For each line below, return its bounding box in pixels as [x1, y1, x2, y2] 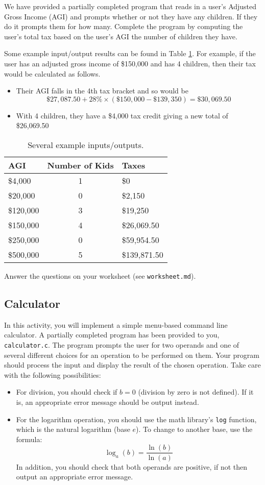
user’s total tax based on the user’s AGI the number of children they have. [4, 31, 237, 41]
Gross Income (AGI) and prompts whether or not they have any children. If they [4, 11, 258, 21]
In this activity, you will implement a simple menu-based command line [4, 319, 228, 330]
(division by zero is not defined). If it [138, 386, 254, 397]
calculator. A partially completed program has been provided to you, [4, 329, 220, 340]
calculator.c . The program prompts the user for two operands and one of [4, 339, 239, 350]
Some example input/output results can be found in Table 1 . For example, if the [4, 48, 256, 59]
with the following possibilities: [4, 369, 101, 380]
